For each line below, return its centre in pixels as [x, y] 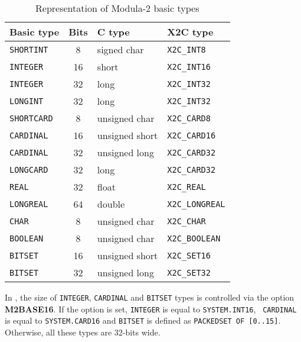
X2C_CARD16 [192, 135]
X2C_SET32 [189, 272]
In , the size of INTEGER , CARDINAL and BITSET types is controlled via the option [150, 297]
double [111, 204]
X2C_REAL [187, 187]
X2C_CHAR [187, 221]
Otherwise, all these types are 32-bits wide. [83, 332]
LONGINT [27, 101]
